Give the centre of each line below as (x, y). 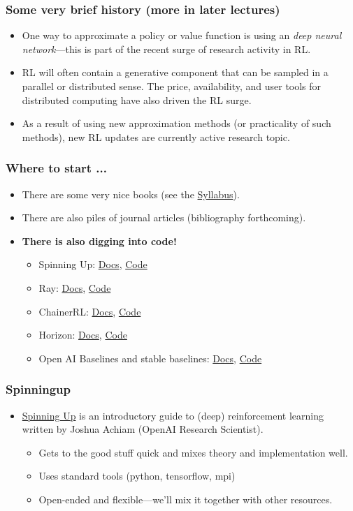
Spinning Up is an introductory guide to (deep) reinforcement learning (173, 415)
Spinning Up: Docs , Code (93, 264)
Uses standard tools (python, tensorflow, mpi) (137, 476)
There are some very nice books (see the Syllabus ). (131, 194)
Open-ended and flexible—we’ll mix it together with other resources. (186, 499)
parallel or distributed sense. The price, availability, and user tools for (172, 86)
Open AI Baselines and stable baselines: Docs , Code (150, 358)
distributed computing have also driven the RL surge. (137, 99)
